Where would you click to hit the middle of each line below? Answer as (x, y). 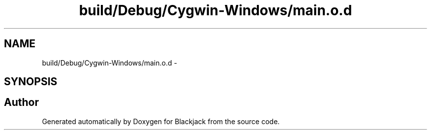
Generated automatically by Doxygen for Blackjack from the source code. (161, 121)
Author (21, 102)
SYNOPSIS (31, 82)
